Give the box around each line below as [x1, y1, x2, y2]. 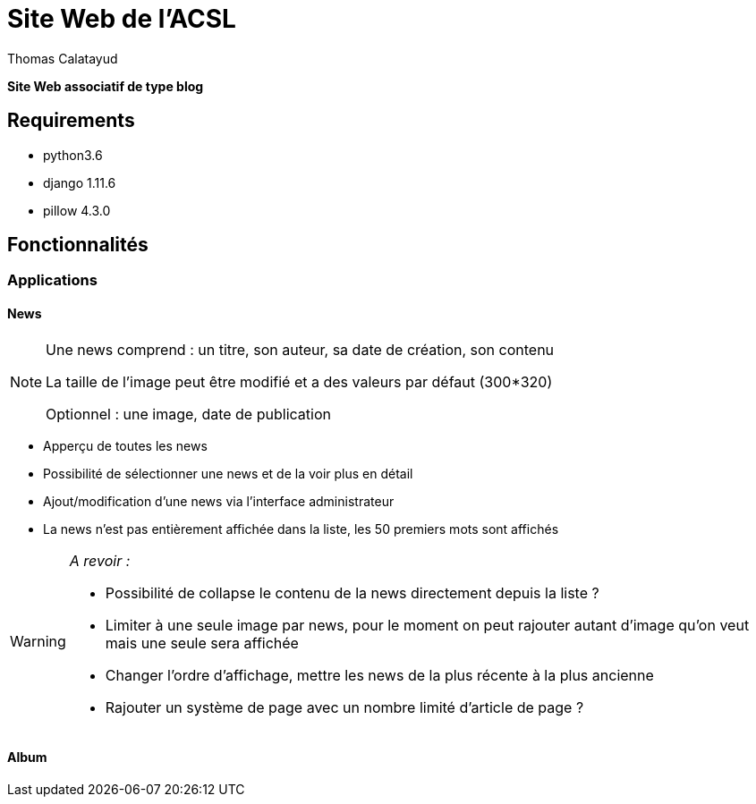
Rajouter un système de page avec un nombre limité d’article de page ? [105, 698, 584, 716]
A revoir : [69, 551, 131, 570]
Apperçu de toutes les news [43, 437, 208, 453]
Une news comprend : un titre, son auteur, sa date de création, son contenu [46, 340, 555, 359]
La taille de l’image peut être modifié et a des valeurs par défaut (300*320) [46, 372, 553, 391]
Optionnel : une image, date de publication [46, 404, 331, 423]
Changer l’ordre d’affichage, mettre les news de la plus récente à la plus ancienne [105, 665, 654, 684]
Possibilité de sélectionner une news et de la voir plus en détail [43, 465, 413, 481]
